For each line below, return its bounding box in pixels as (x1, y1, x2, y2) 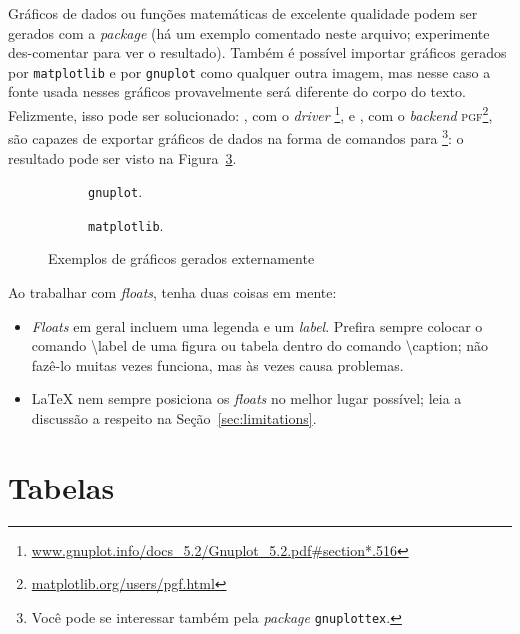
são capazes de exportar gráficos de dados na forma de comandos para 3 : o (8, 125, 464, 148)
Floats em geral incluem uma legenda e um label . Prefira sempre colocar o (31, 315, 483, 336)
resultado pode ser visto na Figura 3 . (8, 147, 237, 168)
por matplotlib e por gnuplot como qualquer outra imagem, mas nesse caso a (8, 61, 491, 82)
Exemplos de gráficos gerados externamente (48, 248, 315, 269)
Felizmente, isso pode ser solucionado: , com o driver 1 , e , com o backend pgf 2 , (8, 102, 493, 125)
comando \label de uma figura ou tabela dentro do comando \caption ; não (31, 335, 489, 356)
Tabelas (8, 466, 115, 507)
